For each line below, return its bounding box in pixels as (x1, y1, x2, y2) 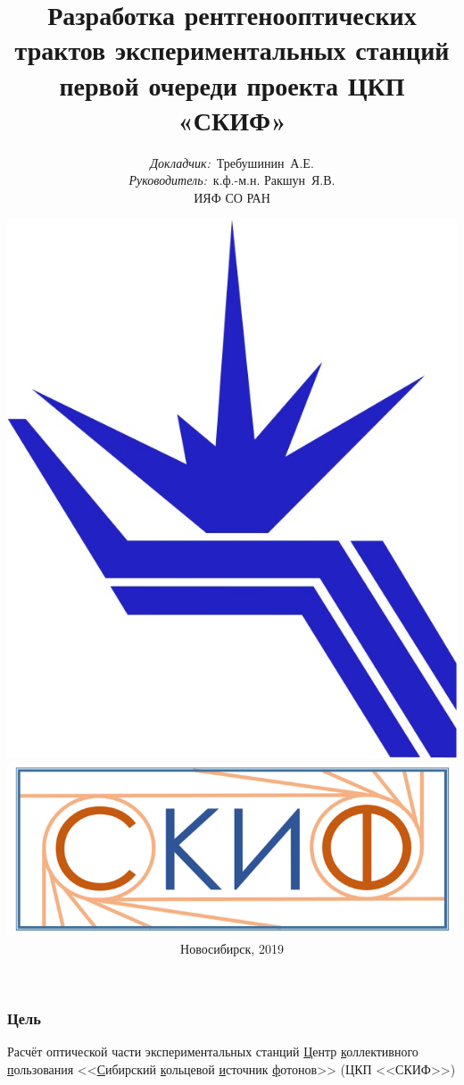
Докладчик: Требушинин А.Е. (150, 153, 314, 171)
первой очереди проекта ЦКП (59, 66, 405, 103)
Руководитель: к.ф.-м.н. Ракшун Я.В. (128, 171, 336, 189)
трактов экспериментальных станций (14, 31, 450, 68)
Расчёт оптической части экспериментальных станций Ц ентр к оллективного (7, 1041, 418, 1060)
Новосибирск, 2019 (180, 939, 284, 958)
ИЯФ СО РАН (194, 188, 270, 206)
